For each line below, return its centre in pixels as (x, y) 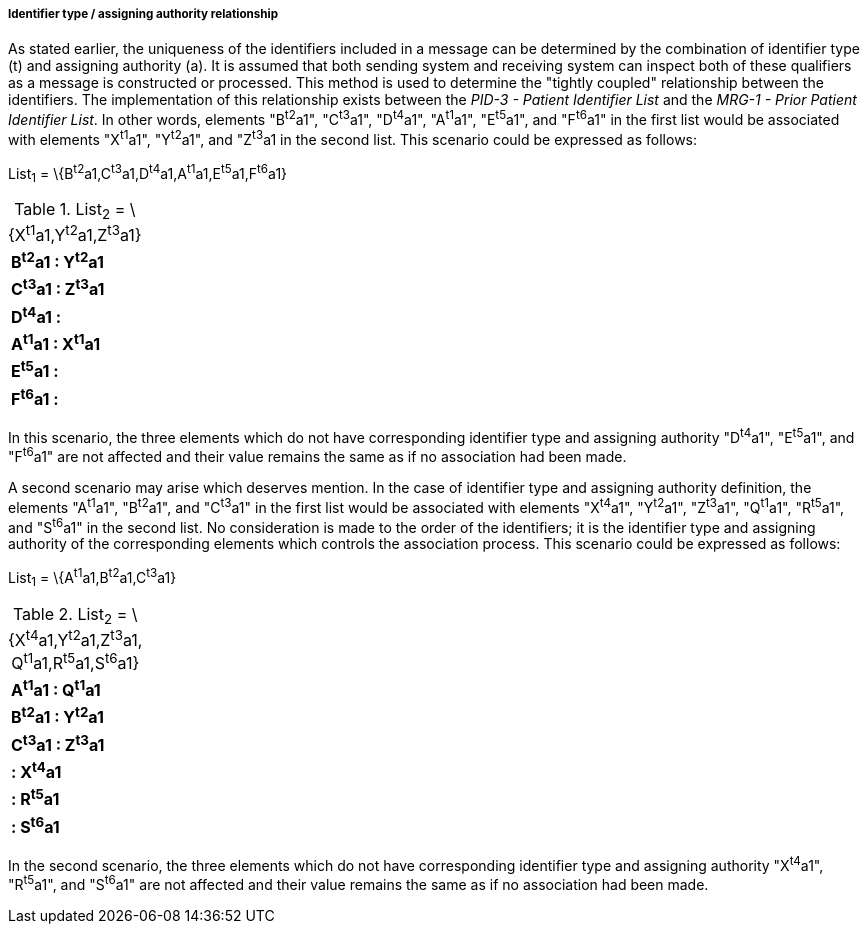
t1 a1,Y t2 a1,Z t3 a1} (83, 234)
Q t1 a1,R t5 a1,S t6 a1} (75, 662)
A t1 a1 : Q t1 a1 (56, 688)
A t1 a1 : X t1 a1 (56, 342)
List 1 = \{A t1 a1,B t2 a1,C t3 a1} (92, 578)
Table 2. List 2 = (70, 615)
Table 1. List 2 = (70, 211)
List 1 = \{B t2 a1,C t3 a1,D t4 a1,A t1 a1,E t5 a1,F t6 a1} (148, 173)
